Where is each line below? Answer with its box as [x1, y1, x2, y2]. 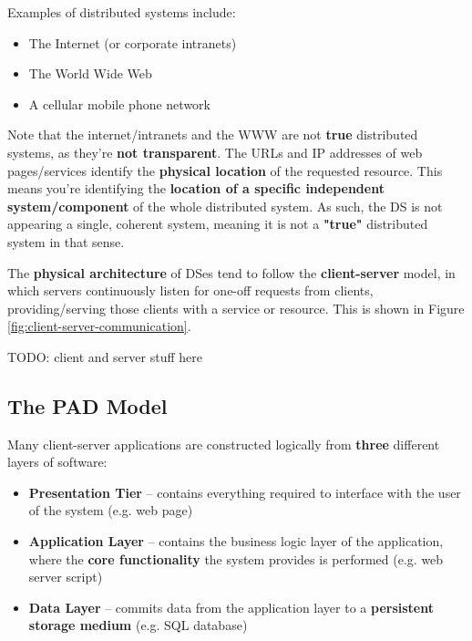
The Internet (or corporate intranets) [28, 33, 237, 52]
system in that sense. [7, 232, 125, 251]
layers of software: [7, 452, 108, 471]
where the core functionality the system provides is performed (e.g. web [28, 549, 444, 568]
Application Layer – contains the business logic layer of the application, [28, 532, 444, 551]
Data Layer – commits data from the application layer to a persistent [28, 597, 434, 616]
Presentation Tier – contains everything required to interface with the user [28, 482, 461, 501]
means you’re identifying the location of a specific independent [7, 179, 385, 198]
